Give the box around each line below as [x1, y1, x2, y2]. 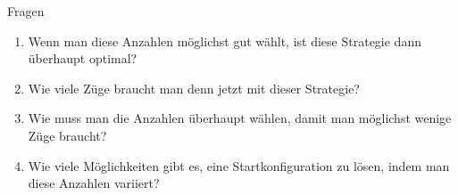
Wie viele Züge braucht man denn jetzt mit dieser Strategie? [28, 78, 360, 97]
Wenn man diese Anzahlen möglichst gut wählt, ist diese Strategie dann [28, 31, 421, 50]
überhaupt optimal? [28, 49, 137, 68]
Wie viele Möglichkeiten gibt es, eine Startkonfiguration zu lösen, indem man [28, 156, 450, 175]
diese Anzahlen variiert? [28, 174, 160, 192]
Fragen [7, 2, 45, 20]
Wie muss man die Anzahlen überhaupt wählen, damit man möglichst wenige [28, 109, 452, 127]
